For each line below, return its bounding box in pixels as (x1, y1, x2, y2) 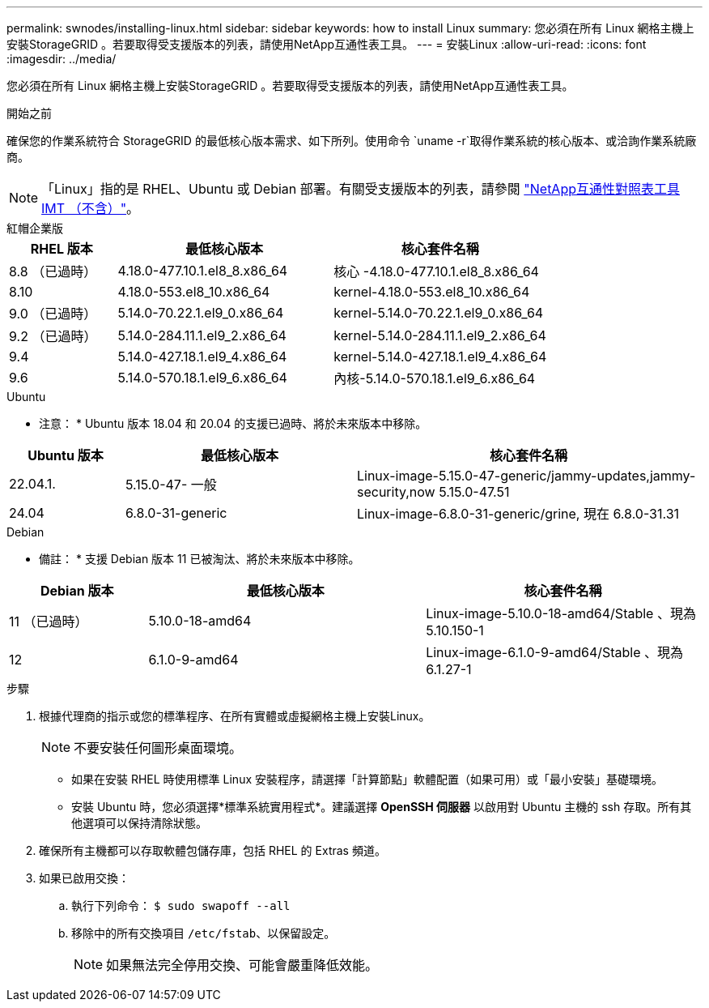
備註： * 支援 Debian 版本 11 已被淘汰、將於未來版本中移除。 (39, 552, 360, 566)
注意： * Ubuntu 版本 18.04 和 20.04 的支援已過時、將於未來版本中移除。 (39, 416, 427, 430)
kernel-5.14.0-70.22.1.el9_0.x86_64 (333, 305, 544, 321)
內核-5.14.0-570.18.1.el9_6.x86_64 (333, 370, 536, 387)
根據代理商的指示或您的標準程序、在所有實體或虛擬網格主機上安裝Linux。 (39, 709, 431, 723)
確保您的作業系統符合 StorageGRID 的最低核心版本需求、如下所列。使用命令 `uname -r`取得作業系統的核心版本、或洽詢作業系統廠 (6, 134, 697, 147)
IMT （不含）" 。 (41, 200, 140, 216)
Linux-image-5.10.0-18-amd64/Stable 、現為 (426, 605, 696, 621)
